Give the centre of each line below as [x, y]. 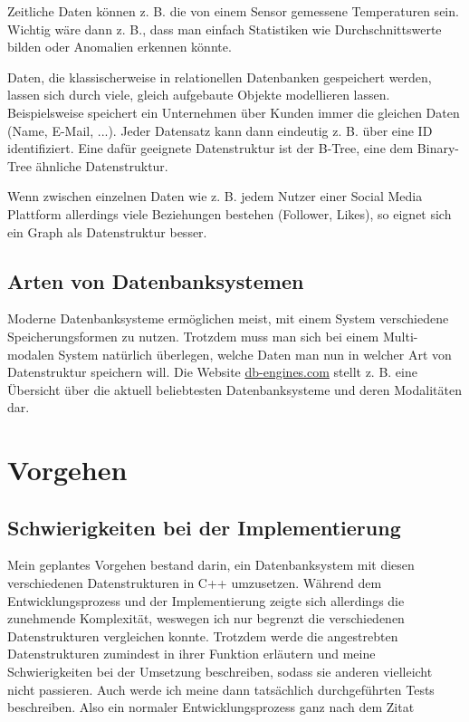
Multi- [400, 336]
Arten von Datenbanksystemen [156, 280]
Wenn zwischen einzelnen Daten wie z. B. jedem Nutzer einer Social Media [215, 196]
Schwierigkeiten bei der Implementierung [204, 527]
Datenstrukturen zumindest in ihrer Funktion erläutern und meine [191, 654]
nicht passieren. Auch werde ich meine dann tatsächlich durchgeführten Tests [221, 689]
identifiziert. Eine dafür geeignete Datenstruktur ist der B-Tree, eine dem [211, 148]
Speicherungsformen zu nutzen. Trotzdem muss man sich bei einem [193, 336]
